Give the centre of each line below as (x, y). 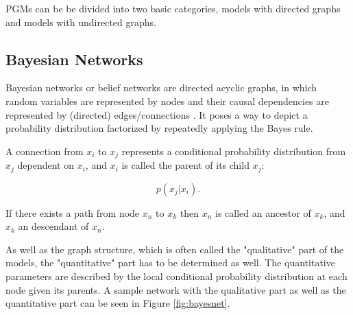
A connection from (45, 151)
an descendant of (53, 226)
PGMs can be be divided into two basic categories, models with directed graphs (173, 8)
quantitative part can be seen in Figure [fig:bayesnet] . (118, 303)
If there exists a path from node (73, 212)
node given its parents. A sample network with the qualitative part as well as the (176, 289)
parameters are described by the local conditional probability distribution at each (176, 276)
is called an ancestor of (263, 212)
